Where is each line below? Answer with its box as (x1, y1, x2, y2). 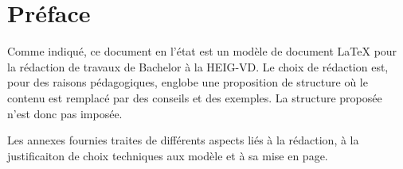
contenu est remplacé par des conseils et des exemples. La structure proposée (7, 89, 382, 106)
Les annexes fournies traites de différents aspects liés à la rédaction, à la (7, 132, 359, 148)
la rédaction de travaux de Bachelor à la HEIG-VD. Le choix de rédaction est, (7, 58, 389, 75)
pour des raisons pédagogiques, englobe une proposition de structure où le (7, 74, 368, 90)
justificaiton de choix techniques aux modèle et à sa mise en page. (7, 147, 328, 163)
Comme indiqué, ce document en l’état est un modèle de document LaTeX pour (7, 43, 397, 60)
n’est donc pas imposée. (7, 105, 123, 121)
